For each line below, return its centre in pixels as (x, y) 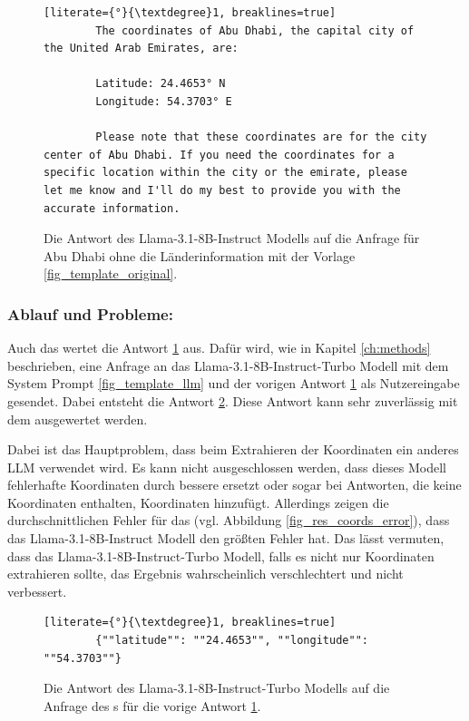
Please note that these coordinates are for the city (261, 137)
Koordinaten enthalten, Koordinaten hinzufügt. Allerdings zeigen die (198, 502)
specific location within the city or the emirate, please (225, 173)
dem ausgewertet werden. (78, 419)
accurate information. (112, 208)
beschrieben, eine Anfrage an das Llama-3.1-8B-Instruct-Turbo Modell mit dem (228, 365)
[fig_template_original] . (111, 273)
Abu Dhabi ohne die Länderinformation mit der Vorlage (200, 255)
